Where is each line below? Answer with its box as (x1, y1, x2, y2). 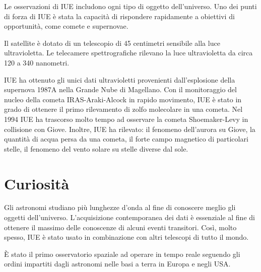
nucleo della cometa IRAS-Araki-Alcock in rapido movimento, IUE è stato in (4, 94, 242, 104)
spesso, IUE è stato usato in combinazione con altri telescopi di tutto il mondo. (4, 232, 249, 242)
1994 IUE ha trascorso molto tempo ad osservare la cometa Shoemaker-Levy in (4, 113, 248, 124)
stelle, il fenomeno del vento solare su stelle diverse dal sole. (4, 143, 188, 154)
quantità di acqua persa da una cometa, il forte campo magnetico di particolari (4, 133, 248, 144)
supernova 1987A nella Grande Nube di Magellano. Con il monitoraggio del (4, 84, 237, 95)
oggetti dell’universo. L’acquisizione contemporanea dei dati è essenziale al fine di (4, 212, 255, 223)
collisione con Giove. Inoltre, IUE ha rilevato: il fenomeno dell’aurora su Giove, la (4, 123, 255, 134)
